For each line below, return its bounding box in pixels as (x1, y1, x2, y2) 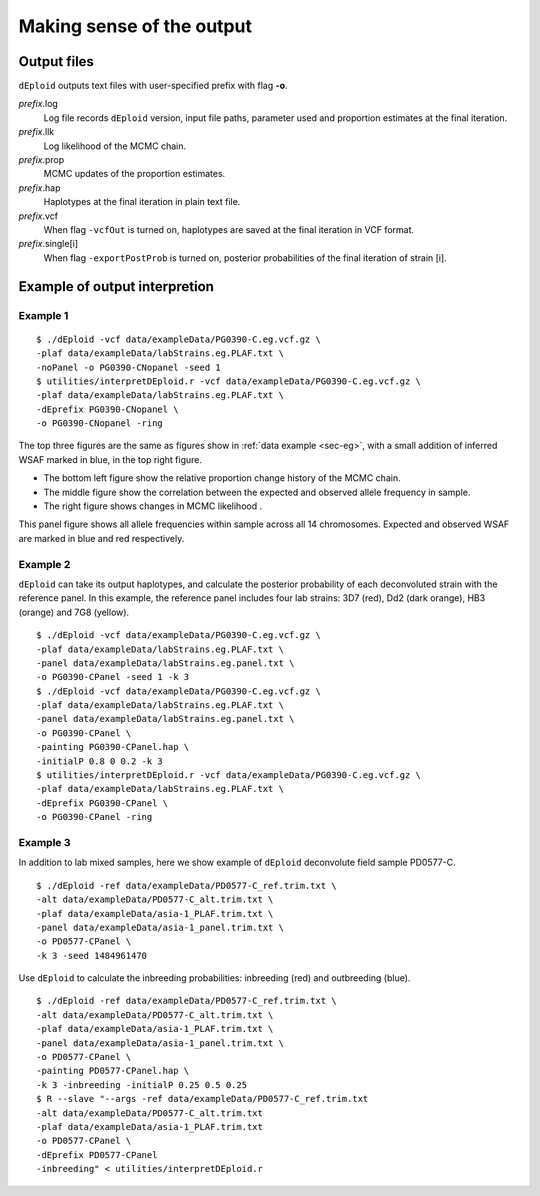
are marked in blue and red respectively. (18, 532, 185, 544)
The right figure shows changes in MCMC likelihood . (43, 500, 263, 512)
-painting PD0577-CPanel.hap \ (36, 1065, 190, 1077)
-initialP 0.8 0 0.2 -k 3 (36, 755, 164, 767)
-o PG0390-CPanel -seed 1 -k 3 (36, 671, 190, 683)
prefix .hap (18, 181, 61, 194)
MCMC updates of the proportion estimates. (43, 168, 226, 180)
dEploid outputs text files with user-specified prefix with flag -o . (18, 80, 289, 92)
